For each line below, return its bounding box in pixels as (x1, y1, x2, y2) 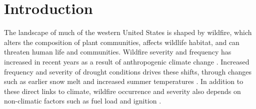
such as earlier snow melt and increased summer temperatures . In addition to (4, 76, 243, 86)
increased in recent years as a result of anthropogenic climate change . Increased (4, 56, 249, 66)
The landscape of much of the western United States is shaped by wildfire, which (4, 27, 252, 37)
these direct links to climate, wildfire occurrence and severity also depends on (4, 85, 241, 96)
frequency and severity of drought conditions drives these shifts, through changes (4, 66, 252, 76)
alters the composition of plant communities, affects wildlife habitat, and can (4, 36, 239, 47)
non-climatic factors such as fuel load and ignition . (4, 95, 161, 106)
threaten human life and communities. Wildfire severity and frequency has (4, 46, 231, 57)
